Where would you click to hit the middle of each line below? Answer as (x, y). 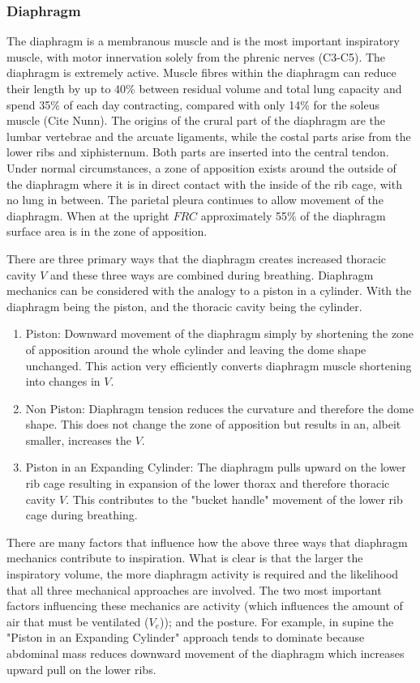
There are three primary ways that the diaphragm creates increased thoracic (196, 258)
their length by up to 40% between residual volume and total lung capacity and (204, 88)
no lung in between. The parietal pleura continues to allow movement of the (195, 200)
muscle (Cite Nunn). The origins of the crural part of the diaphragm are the (196, 120)
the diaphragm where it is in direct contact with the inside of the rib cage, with (204, 184)
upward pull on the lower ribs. (81, 669)
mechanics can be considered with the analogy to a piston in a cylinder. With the (209, 290)
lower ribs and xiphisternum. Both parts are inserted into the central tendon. (198, 152)
